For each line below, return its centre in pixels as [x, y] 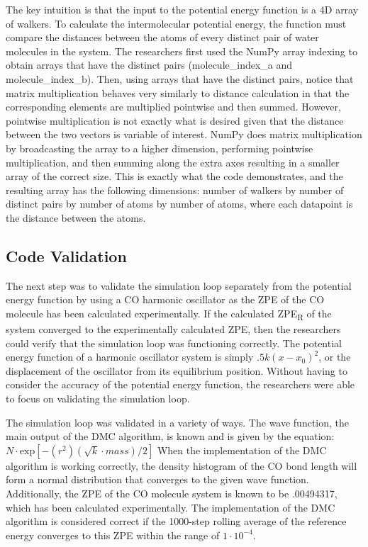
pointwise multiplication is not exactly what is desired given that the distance [175, 120]
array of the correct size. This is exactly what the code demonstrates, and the [174, 176]
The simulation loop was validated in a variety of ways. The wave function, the [178, 422]
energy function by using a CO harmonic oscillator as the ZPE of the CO [165, 299]
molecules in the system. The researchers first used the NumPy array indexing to [182, 51]
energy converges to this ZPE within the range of [113, 535]
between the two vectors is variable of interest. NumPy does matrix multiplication [184, 134]
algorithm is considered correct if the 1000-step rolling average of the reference [176, 521]
